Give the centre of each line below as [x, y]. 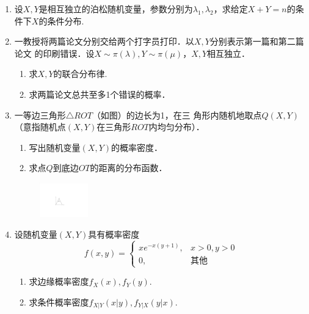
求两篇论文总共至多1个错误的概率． [100, 94]
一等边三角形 [40, 115]
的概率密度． [137, 147]
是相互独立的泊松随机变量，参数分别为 [116, 9]
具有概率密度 [114, 234]
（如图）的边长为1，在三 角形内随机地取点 [177, 115]
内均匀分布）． [176, 127]
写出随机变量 [55, 147]
